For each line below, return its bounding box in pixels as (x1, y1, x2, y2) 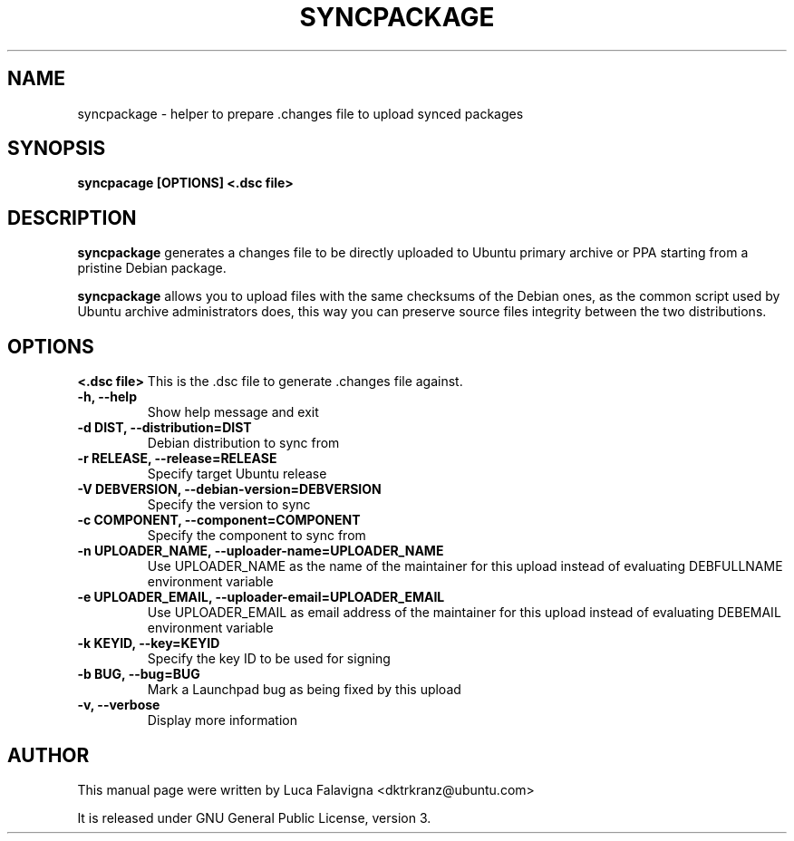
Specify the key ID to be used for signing (147, 651, 391, 667)
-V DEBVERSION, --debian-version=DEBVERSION (77, 481, 382, 498)
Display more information (147, 712, 297, 729)
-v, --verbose (77, 697, 160, 713)
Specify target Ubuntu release (147, 466, 327, 482)
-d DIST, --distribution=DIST (77, 420, 252, 436)
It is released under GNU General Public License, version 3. (77, 809, 431, 826)
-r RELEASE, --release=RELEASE (77, 450, 277, 467)
